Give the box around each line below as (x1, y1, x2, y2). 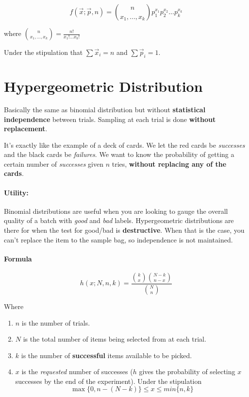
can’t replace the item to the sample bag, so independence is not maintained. (4, 234, 233, 244)
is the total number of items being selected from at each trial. (23, 334, 206, 344)
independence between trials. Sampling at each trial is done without (4, 114, 216, 124)
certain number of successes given (4, 158, 103, 169)
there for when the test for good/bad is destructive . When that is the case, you (4, 225, 245, 235)
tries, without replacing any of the (112, 158, 227, 169)
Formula (4, 253, 32, 263)
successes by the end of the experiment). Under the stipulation (15, 376, 202, 386)
